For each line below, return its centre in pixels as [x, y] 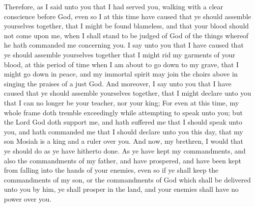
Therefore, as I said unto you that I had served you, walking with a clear [114, 6]
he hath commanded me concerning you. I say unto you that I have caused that [124, 45]
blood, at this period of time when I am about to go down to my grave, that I [121, 64]
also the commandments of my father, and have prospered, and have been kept [123, 160]
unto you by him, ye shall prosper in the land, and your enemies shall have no [121, 189]
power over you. [28, 198]
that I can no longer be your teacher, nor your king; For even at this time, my [122, 102]
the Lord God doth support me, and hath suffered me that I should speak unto [123, 122]
